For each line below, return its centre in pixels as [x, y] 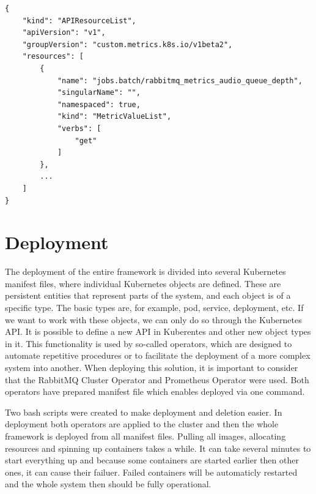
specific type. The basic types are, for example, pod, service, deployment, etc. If [154, 307]
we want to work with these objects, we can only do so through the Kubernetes [153, 319]
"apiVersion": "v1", [64, 33]
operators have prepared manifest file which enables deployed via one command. [155, 391]
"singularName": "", [99, 93]
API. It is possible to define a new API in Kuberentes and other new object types [158, 331]
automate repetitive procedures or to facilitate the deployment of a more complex [158, 355]
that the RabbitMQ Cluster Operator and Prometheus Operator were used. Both [157, 379]
